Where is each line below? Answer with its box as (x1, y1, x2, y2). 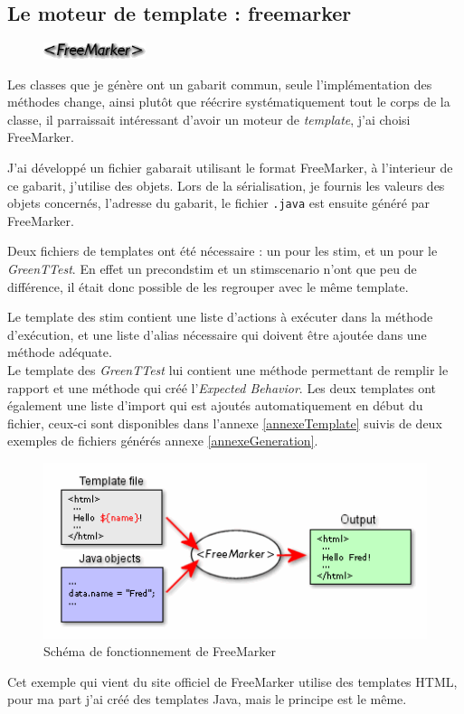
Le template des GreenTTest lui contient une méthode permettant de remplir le (7, 361, 449, 380)
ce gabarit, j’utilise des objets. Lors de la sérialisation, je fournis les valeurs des (7, 175, 445, 194)
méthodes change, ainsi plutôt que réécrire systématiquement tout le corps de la (7, 92, 450, 111)
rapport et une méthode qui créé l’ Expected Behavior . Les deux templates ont (7, 378, 437, 397)
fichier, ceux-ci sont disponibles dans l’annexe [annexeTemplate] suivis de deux (7, 413, 442, 432)
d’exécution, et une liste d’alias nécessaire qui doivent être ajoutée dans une (7, 324, 427, 343)
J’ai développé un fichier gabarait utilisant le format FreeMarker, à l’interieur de (7, 158, 453, 177)
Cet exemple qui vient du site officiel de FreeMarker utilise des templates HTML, (7, 672, 458, 691)
